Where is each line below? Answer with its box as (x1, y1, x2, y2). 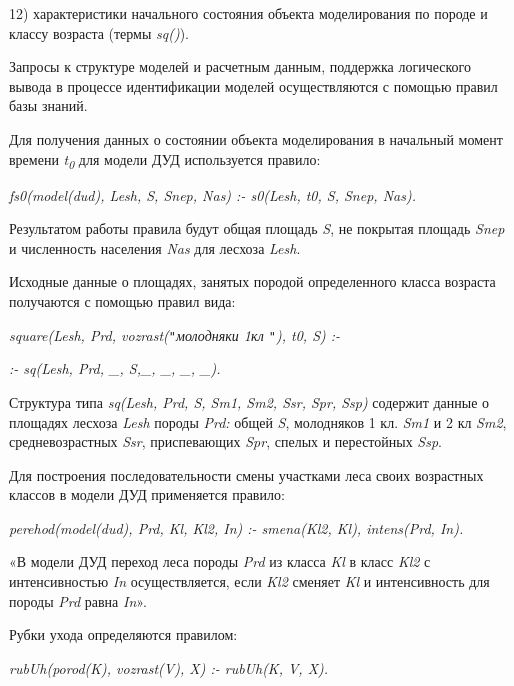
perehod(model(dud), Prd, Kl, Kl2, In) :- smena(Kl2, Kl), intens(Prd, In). (9, 517, 464, 538)
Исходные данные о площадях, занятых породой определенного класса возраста (9, 271, 496, 292)
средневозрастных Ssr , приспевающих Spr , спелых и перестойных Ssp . (9, 431, 442, 452)
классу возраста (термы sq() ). (9, 22, 190, 43)
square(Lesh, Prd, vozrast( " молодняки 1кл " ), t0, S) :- (9, 324, 341, 345)
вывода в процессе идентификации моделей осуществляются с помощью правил (9, 75, 498, 96)
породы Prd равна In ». (9, 590, 147, 611)
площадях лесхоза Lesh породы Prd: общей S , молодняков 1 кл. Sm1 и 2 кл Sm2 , (9, 411, 507, 432)
